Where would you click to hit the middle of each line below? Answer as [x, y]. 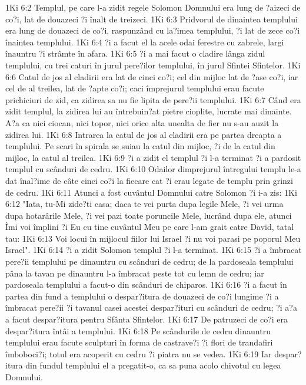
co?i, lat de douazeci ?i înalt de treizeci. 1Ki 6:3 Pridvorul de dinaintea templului [152, 19]
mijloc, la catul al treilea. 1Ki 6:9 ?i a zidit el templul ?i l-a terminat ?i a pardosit [153, 157]
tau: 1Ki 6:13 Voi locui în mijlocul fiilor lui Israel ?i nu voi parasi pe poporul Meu [153, 238]
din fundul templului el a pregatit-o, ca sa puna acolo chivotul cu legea [153, 365]
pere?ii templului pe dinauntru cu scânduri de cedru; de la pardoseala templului [149, 261]
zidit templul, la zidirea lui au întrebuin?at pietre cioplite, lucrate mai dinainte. [149, 111]
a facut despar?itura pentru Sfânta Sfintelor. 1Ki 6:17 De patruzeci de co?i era [147, 319]
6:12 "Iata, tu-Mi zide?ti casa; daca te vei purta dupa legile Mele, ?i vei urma [144, 204]
